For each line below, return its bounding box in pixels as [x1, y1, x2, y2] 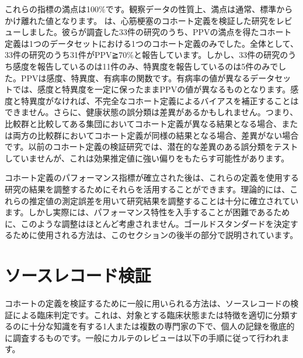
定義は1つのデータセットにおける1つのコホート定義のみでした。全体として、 [5, 37, 298, 49]
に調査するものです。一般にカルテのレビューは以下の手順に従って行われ [5, 331, 281, 343]
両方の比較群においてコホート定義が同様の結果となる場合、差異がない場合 [12, 129, 299, 141]
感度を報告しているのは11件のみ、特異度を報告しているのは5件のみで [12, 60, 278, 72]
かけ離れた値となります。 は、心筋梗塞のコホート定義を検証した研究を [5, 14, 276, 26]
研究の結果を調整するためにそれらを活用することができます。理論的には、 [5, 183, 290, 195]
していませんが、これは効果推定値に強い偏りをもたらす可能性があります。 [5, 152, 290, 164]
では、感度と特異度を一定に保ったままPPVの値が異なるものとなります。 [12, 83, 291, 95]
